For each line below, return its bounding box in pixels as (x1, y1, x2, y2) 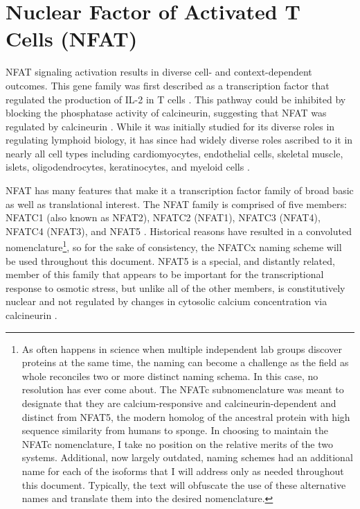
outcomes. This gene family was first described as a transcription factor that (6, 78, 330, 92)
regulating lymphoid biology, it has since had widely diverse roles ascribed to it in (6, 132, 353, 147)
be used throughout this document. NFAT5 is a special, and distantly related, (6, 253, 335, 268)
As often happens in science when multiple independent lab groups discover (21, 341, 342, 356)
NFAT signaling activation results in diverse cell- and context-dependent (6, 64, 312, 79)
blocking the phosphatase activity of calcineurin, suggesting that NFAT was (6, 105, 327, 120)
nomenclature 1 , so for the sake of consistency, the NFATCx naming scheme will (6, 238, 342, 254)
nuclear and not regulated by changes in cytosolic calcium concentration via (6, 294, 327, 309)
